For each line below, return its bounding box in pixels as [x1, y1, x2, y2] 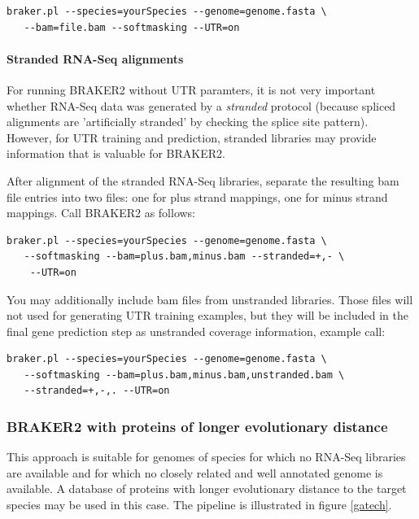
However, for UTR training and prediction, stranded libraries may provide [7, 129, 377, 146]
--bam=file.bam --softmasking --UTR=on [24, 21, 240, 33]
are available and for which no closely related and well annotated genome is [7, 464, 383, 481]
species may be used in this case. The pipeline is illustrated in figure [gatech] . [7, 496, 392, 513]
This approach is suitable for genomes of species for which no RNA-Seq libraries [7, 448, 406, 465]
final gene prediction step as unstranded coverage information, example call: [7, 322, 386, 339]
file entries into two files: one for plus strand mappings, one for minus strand [7, 188, 388, 205]
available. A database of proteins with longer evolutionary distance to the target [7, 480, 407, 497]
